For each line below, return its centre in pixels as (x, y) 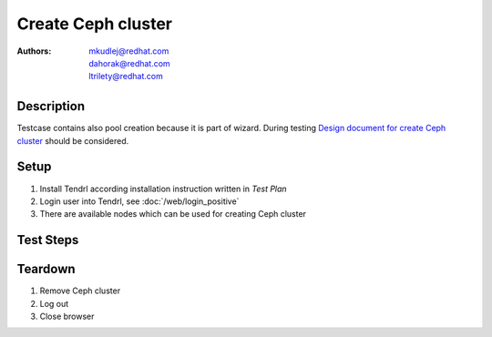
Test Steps (48, 240)
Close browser (67, 317)
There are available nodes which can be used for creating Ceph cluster (173, 214)
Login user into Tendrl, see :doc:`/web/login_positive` (139, 201)
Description (51, 106)
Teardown (46, 269)
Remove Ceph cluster (80, 291)
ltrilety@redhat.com (126, 77)
